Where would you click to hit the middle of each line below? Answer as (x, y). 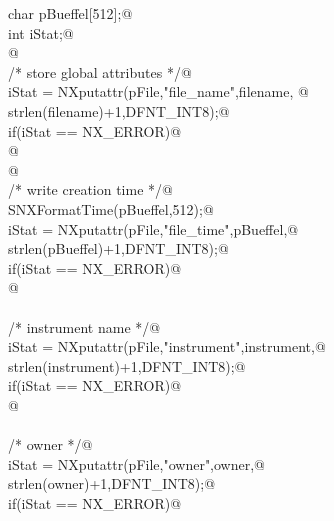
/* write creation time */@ (90, 189)
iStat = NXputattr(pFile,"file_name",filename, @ (158, 91)
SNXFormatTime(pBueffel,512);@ (111, 208)
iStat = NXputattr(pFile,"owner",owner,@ (136, 463)
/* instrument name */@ (84, 326)
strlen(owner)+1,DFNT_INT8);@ (112, 483)
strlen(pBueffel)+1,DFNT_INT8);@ (118, 248)
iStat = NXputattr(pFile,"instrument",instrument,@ (167, 346)
